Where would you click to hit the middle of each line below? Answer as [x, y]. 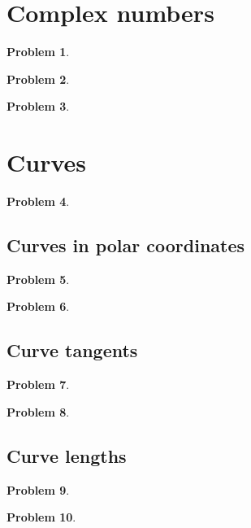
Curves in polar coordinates [126, 245]
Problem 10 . [41, 517]
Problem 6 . [38, 306]
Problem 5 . [38, 279]
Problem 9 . [38, 489]
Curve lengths [67, 455]
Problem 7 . [38, 384]
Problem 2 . [38, 79]
